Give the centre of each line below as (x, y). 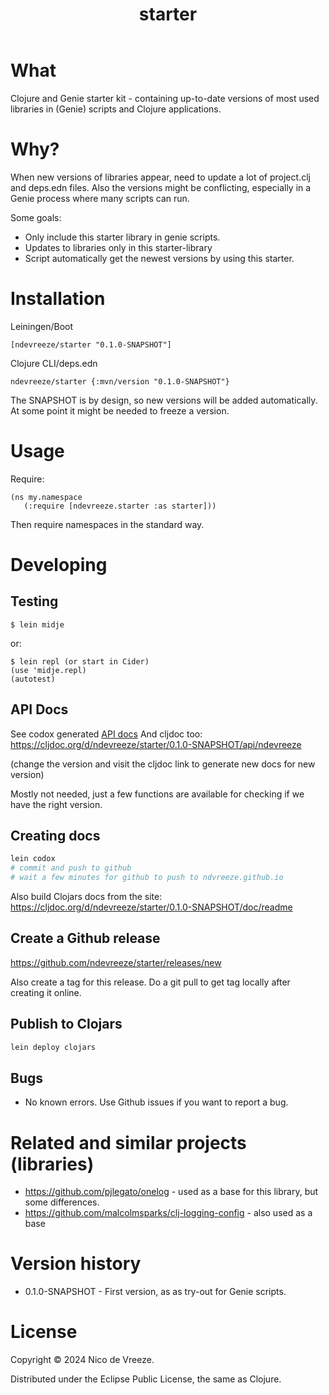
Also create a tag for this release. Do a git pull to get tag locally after (150, 982)
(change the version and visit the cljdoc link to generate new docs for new (163, 764)
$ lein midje (37, 624)
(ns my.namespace (46, 497)
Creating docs (55, 835)
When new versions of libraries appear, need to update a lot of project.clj (160, 177)
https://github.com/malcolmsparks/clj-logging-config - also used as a (168, 1213)
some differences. (62, 1202)
